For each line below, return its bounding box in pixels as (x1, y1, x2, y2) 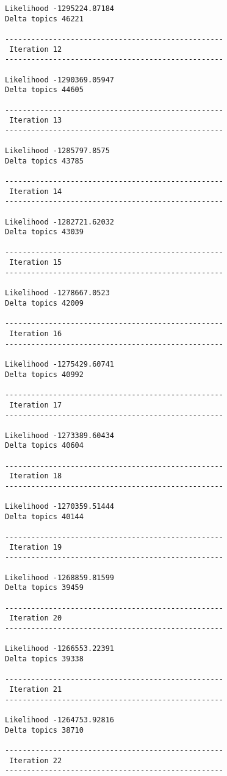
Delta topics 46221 (5, 14, 84, 23)
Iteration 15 (9, 258, 62, 267)
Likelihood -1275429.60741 (5, 359, 114, 368)
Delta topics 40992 (5, 370, 84, 379)
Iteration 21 (9, 684, 62, 694)
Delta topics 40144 (5, 512, 84, 521)
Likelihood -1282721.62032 (5, 217, 114, 226)
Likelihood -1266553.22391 (5, 644, 114, 653)
